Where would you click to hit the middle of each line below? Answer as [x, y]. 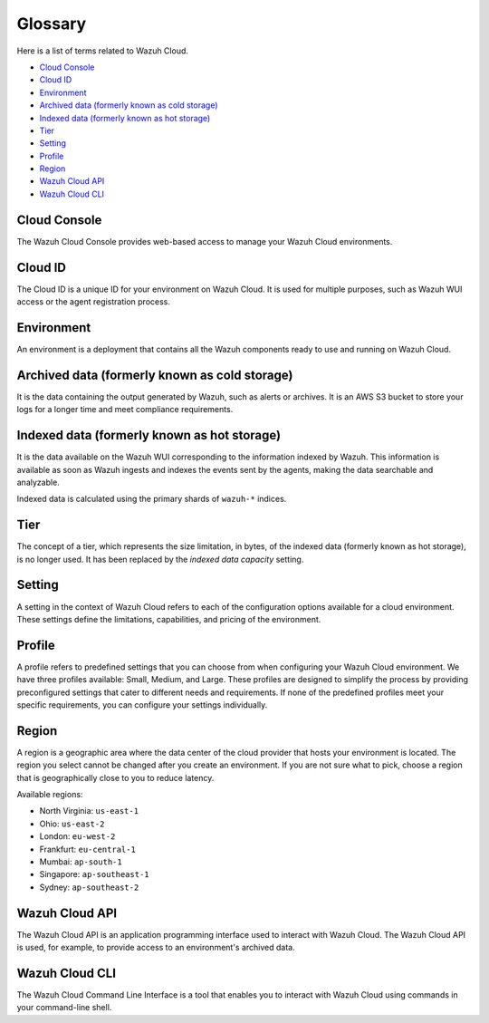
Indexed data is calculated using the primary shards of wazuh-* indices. [152, 499]
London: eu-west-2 [77, 836]
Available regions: [50, 795]
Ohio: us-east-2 [72, 824]
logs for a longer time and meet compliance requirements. [125, 410]
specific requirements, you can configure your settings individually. [142, 705]
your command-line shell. [64, 1008]
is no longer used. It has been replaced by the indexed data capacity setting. [160, 559]
